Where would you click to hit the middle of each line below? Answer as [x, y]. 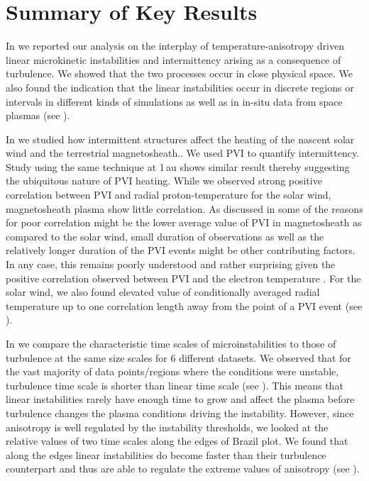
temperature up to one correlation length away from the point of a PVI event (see [184, 305]
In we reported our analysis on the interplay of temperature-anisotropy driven [175, 46]
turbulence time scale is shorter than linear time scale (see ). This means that [175, 385]
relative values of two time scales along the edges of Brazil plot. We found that [177, 441]
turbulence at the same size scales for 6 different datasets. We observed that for [178, 357]
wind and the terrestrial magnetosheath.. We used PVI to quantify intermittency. [183, 153]
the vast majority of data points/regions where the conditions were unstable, [172, 371]
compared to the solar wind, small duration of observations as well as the [165, 236]
